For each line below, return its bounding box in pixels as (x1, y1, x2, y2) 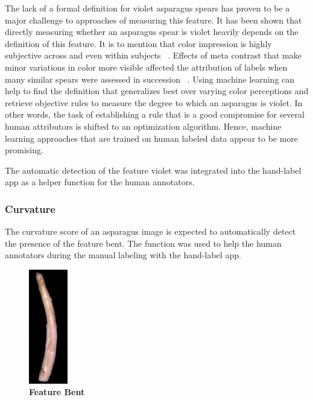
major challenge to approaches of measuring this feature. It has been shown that (5, 13, 302, 26)
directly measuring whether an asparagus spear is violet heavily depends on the (5, 25, 299, 38)
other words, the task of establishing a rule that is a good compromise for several (5, 108, 305, 121)
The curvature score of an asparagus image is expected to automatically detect (5, 225, 296, 238)
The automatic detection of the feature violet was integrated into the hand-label (5, 163, 302, 176)
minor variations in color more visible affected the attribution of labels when (5, 60, 288, 73)
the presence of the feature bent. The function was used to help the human (5, 237, 282, 249)
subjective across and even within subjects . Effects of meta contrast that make (5, 49, 302, 62)
